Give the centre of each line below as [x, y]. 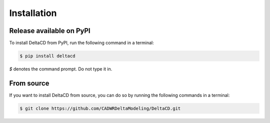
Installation [33, 13]
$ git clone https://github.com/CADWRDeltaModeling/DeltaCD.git [100, 108]
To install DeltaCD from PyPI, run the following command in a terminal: [82, 43]
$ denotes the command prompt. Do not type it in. [61, 69]
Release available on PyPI [50, 31]
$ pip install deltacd [47, 56]
